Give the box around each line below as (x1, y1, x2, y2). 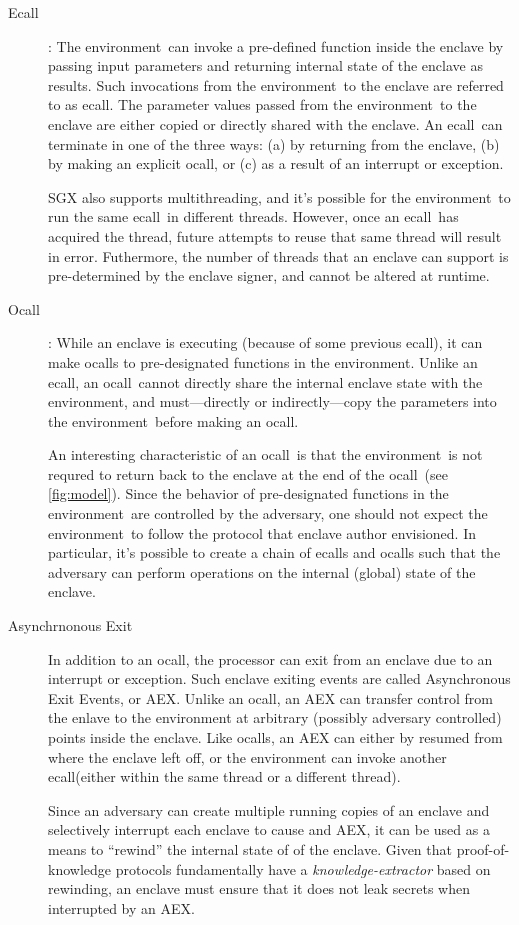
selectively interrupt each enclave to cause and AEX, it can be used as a (48, 819, 490, 840)
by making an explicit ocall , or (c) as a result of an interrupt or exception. (48, 153, 504, 174)
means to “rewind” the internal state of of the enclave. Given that (48, 838, 452, 859)
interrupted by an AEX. (48, 897, 195, 918)
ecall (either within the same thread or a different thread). (48, 766, 401, 787)
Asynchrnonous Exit (8, 615, 133, 636)
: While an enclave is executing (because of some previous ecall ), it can (48, 332, 483, 353)
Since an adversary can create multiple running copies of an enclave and (48, 799, 490, 820)
